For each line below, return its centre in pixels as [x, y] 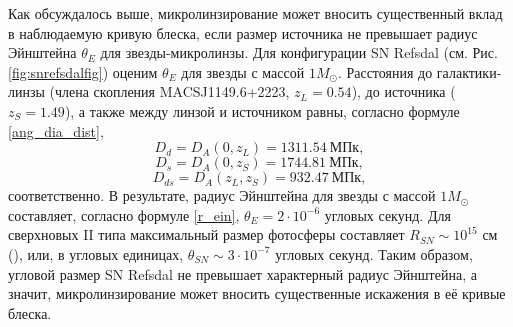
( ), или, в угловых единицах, [96, 253]
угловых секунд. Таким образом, [374, 253]
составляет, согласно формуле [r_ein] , [124, 214]
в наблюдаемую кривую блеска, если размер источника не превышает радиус [243, 32]
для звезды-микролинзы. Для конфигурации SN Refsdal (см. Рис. [299, 52]
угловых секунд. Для [387, 214]
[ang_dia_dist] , [56, 130]
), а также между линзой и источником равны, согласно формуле [262, 110]
